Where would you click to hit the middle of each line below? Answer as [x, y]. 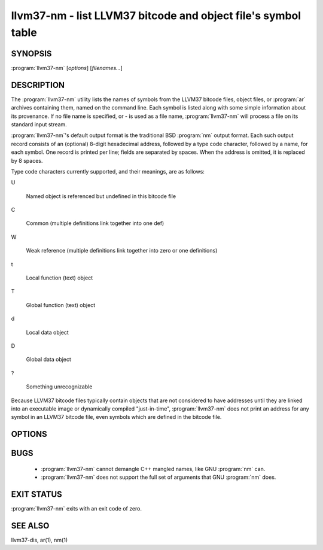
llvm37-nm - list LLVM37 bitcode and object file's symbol [156, 16]
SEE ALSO [30, 526]
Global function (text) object [61, 305]
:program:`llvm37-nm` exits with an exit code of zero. [77, 509]
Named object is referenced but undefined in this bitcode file [101, 196]
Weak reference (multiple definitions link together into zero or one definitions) [122, 251]
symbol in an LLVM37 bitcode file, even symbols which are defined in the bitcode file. [116, 417]
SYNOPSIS [31, 54]
